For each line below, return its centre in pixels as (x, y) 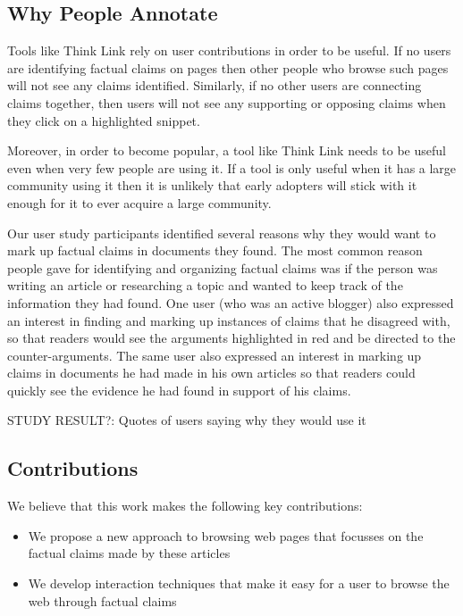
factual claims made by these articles (129, 553)
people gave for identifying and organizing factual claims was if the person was (223, 267)
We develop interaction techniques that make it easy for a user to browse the (239, 583)
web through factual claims (102, 600)
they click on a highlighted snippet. (104, 120)
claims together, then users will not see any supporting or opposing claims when (227, 102)
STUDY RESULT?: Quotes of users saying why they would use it (187, 420)
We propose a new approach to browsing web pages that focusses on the (226, 535)
